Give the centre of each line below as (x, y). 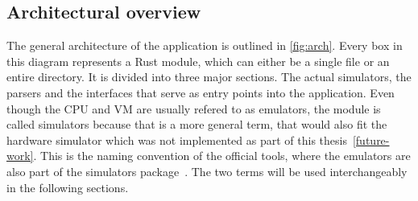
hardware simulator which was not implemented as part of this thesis (177, 139)
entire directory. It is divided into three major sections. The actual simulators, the (209, 77)
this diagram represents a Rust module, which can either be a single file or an (198, 61)
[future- (371, 139)
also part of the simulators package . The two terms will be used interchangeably (207, 171)
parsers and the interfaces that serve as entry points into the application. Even (201, 92)
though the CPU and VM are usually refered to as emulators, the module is (194, 108)
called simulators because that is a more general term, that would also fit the (197, 124)
